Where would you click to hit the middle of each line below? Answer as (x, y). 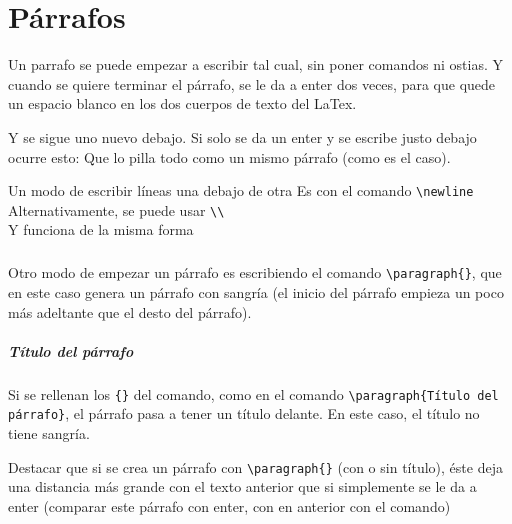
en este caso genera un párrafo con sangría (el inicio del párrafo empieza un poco (256, 292)
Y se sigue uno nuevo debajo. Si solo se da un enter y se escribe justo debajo (242, 136)
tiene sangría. (49, 433)
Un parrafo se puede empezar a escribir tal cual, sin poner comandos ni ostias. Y (255, 64)
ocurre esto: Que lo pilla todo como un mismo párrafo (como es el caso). (229, 156)
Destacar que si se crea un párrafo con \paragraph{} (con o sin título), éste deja (255, 466)
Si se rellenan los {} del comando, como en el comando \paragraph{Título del (253, 393)
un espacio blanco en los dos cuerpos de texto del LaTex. (182, 103)
